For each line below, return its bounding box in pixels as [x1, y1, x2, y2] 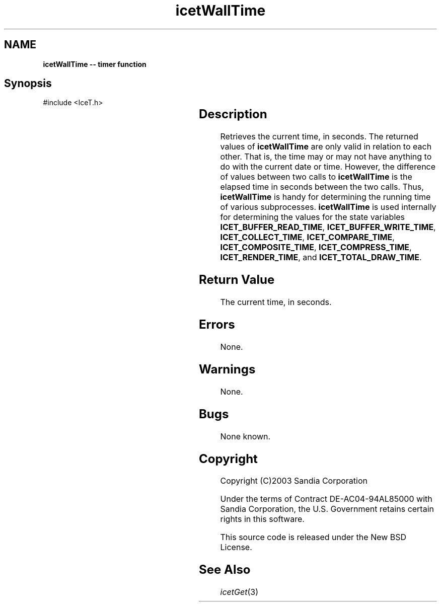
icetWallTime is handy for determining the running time [220, 192, 431, 202]
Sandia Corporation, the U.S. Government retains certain [220, 504, 434, 514]
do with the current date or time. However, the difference [220, 162, 436, 172]
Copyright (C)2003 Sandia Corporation [220, 476, 368, 486]
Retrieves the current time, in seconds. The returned [220, 131, 418, 142]
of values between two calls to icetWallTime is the [220, 172, 412, 182]
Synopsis [4, 77, 52, 90]
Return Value [198, 272, 275, 287]
